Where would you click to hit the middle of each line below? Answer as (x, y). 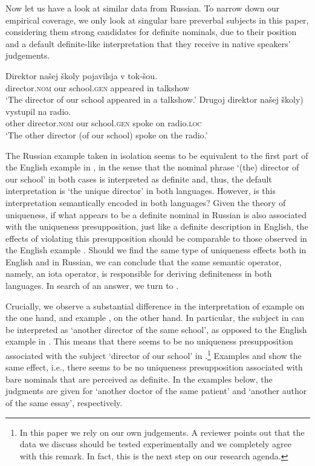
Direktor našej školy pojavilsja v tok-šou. (82, 75)
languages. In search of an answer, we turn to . (92, 286)
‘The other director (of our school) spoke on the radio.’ (107, 134)
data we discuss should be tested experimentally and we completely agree (155, 444)
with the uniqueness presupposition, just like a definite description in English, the (157, 226)
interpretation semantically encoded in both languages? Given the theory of (146, 202)
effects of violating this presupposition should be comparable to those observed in (156, 238)
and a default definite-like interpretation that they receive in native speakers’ (148, 43)
